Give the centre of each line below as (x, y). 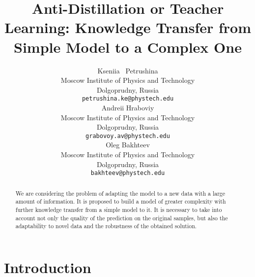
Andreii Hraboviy (128, 107)
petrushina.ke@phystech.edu (128, 99)
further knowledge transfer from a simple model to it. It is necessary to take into (119, 209)
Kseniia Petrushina (128, 70)
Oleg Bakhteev (128, 145)
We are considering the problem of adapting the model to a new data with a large (120, 193)
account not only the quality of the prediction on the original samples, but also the (122, 218)
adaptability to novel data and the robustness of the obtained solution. (106, 226)
